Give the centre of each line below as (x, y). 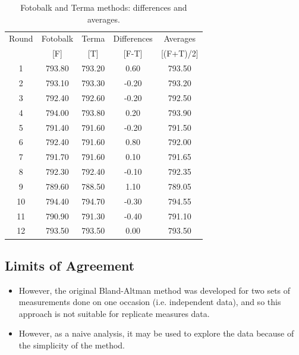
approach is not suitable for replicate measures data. (114, 313)
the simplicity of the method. (72, 345)
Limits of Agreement (70, 265)
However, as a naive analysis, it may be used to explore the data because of (156, 333)
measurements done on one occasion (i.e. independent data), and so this (150, 302)
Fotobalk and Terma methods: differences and (104, 7)
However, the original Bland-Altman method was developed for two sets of (155, 290)
